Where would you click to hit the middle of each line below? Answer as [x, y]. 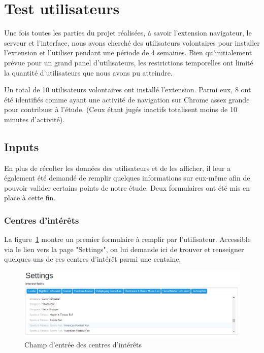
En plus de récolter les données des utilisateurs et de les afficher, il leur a [118, 168]
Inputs [22, 146]
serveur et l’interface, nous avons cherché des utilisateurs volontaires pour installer [132, 42]
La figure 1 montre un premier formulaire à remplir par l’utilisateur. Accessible [127, 239]
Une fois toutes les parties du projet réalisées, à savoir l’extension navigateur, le [128, 33]
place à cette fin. [30, 198]
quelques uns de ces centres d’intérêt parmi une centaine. [93, 259]
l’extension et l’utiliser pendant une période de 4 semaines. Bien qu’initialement [128, 52]
